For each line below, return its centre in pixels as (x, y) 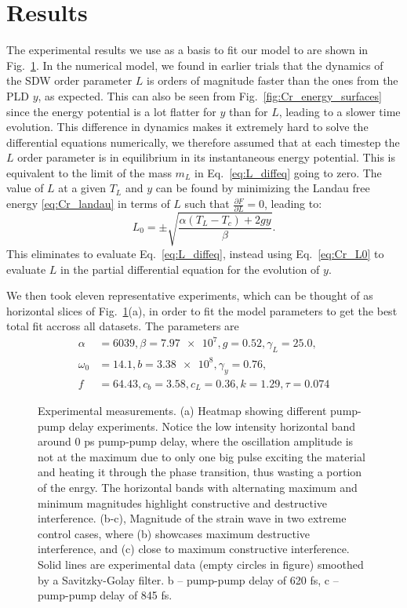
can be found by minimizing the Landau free (263, 188)
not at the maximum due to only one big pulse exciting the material (202, 456)
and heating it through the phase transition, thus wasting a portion (200, 472)
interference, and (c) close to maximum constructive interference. (194, 549)
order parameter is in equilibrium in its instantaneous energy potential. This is (206, 157)
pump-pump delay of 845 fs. (105, 595)
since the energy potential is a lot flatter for (111, 111)
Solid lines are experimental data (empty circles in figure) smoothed (201, 564)
